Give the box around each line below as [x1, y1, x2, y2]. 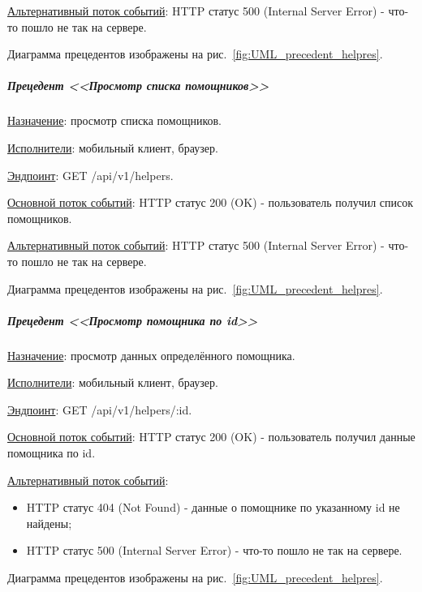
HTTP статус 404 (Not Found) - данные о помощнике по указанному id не [26, 499, 400, 516]
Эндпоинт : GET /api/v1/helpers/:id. [7, 401, 192, 418]
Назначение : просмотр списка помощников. [7, 112, 222, 129]
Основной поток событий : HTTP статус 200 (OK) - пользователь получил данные [7, 428, 416, 445]
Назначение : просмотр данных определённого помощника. [7, 346, 295, 363]
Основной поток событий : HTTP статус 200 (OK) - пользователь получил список [7, 194, 414, 211]
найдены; [26, 514, 72, 531]
